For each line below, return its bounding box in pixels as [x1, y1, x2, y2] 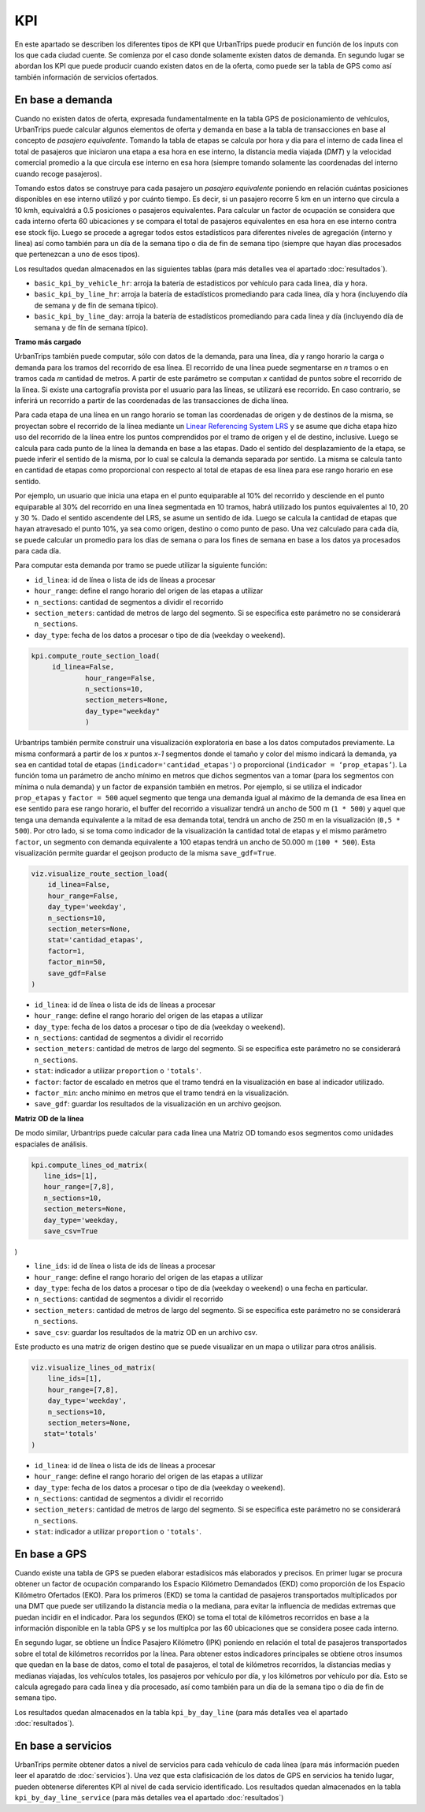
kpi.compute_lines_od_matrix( [31, 1160, 148, 1169]
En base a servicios [14, 1739, 112, 1752]
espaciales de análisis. [14, 1139, 88, 1149]
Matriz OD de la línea [14, 1113, 84, 1123]
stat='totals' [43, 1430, 98, 1438]
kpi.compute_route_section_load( [31, 651, 161, 660]
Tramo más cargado [14, 337, 82, 347]
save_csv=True [43, 1226, 98, 1236]
